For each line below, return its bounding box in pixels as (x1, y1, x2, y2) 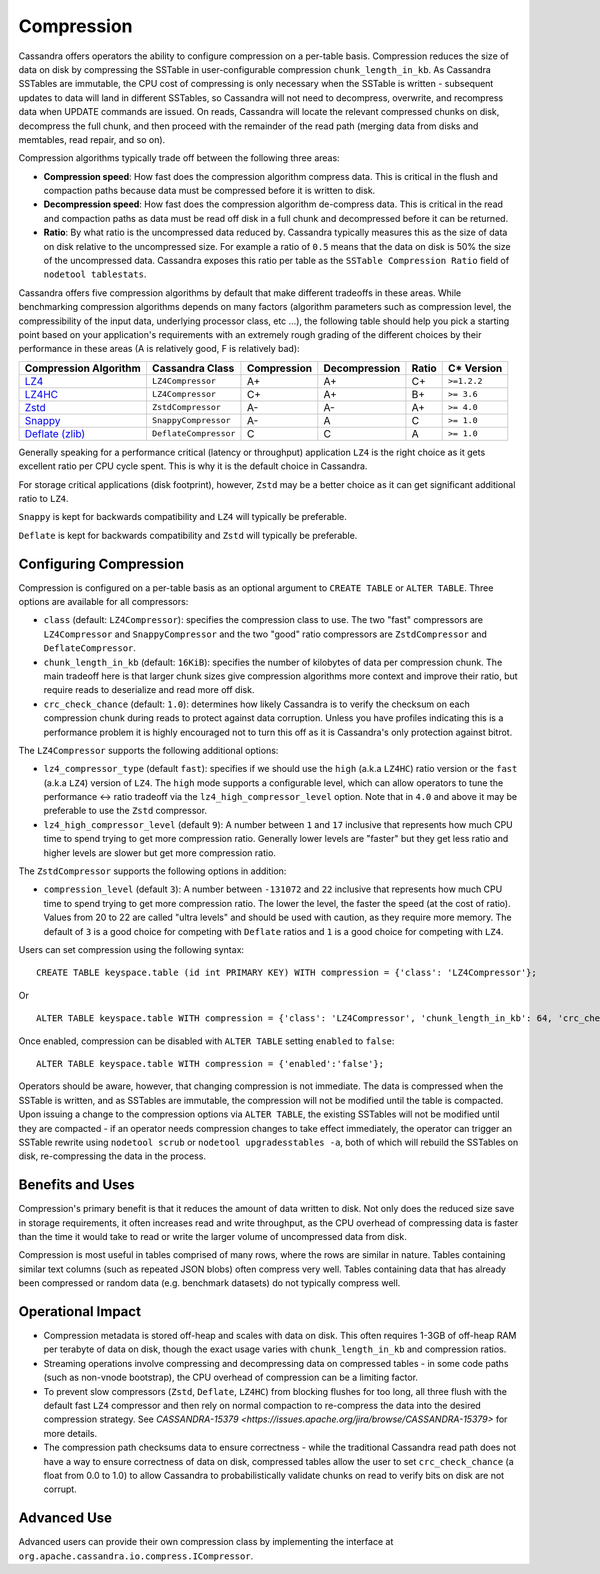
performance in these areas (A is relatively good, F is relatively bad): (18, 343, 300, 355)
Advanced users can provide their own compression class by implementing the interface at (18, 1536, 394, 1548)
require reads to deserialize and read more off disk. (43, 684, 255, 696)
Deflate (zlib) (24, 426, 86, 440)
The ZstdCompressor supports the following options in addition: (18, 865, 287, 877)
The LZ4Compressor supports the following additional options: (18, 744, 279, 756)
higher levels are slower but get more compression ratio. (43, 846, 277, 859)
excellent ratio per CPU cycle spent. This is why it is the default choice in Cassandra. (18, 460, 368, 472)
